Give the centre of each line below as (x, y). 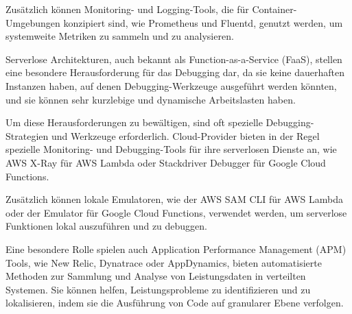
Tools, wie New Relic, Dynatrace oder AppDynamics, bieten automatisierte (164, 262)
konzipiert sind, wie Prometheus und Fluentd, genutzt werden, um (203, 22)
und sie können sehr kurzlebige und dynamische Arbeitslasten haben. (151, 99)
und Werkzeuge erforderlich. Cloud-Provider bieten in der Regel (185, 135)
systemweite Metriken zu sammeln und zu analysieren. (120, 36)
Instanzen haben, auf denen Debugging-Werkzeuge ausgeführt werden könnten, (171, 85)
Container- (274, 9)
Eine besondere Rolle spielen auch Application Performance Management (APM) (176, 249)
